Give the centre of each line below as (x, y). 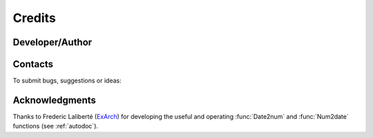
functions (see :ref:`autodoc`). (56, 126)
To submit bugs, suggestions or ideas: (67, 81)
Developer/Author (52, 42)
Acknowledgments (55, 100)
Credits (35, 18)
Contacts (33, 64)
